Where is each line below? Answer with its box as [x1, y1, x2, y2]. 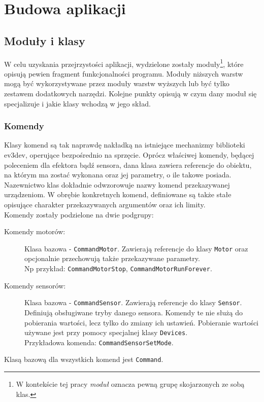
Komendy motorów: [4, 226, 65, 237]
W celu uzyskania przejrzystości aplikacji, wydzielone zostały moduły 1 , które [4, 57, 244, 69]
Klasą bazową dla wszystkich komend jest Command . [4, 354, 163, 364]
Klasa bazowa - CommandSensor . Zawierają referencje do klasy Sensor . [24, 297, 242, 308]
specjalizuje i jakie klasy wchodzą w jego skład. [4, 98, 151, 108]
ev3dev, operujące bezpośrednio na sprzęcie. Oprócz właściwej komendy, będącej [4, 150, 254, 160]
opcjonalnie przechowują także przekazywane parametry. [24, 253, 200, 264]
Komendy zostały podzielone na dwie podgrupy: [4, 209, 154, 220]
